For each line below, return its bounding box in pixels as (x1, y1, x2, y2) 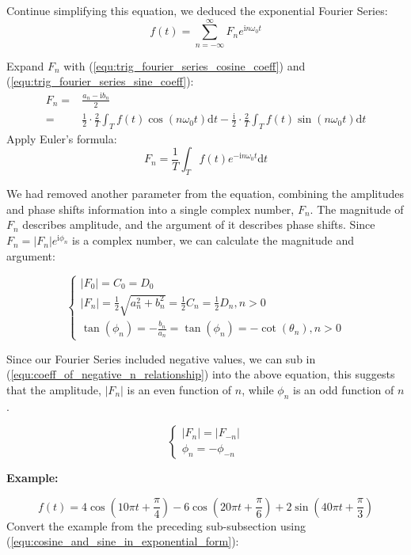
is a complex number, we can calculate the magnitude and (72, 232, 355, 249)
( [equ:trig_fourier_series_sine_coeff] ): (6, 73, 194, 89)
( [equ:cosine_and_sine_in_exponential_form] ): (6, 533, 239, 549)
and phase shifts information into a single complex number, (6, 200, 295, 217)
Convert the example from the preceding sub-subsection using (6, 517, 306, 534)
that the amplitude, (6, 381, 101, 397)
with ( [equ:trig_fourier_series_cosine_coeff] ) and (63, 57, 306, 74)
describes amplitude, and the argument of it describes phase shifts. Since (22, 216, 375, 233)
